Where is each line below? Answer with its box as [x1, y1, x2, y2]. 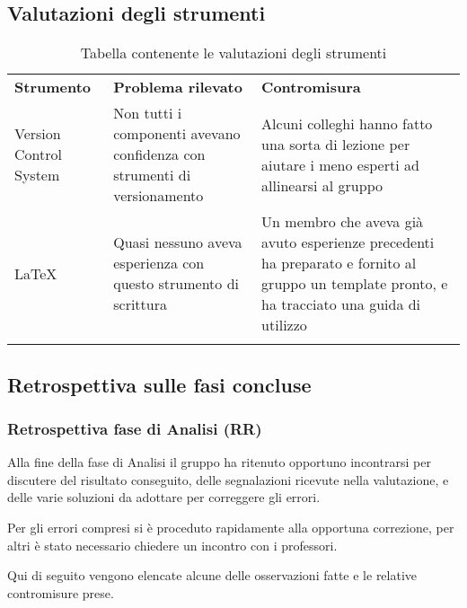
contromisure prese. [7, 583, 114, 602]
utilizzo [261, 314, 307, 336]
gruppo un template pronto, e [261, 273, 448, 295]
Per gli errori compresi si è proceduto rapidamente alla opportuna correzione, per [7, 517, 454, 536]
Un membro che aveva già [261, 211, 424, 233]
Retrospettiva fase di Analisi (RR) [7, 417, 262, 439]
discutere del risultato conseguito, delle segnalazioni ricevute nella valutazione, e [7, 470, 449, 489]
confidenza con [113, 144, 206, 165]
